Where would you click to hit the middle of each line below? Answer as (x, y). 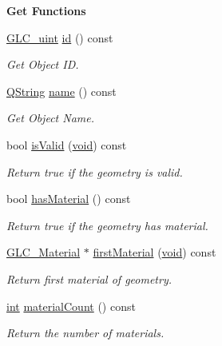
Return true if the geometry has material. (107, 225)
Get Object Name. (50, 118)
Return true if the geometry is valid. (95, 171)
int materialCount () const (71, 306)
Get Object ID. (43, 64)
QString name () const (61, 91)
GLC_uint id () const (60, 37)
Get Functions (46, 10)
